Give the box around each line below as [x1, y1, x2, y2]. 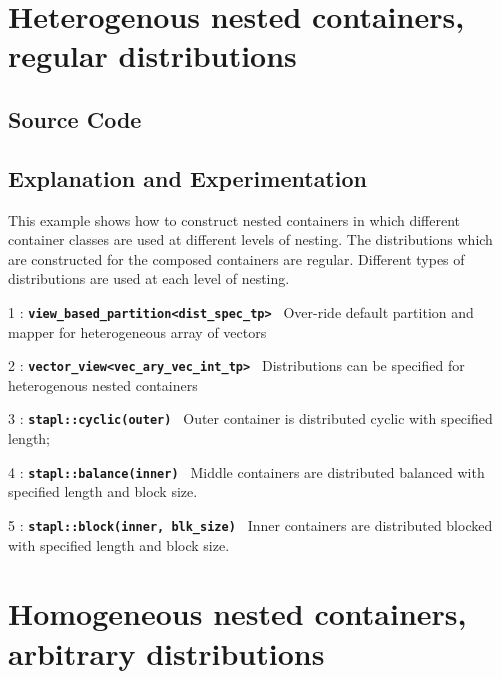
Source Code [8, 103, 142, 134]
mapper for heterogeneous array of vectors [8, 321, 267, 342]
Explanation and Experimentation [8, 162, 367, 193]
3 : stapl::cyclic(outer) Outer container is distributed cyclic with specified [8, 408, 493, 429]
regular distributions [8, 35, 297, 76]
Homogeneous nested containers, [8, 593, 467, 634]
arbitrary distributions [8, 632, 325, 673]
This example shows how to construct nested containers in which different [8, 209, 461, 230]
